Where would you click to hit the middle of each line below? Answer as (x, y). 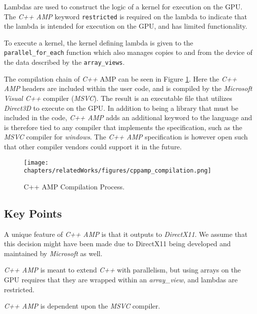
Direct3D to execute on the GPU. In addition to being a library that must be (121, 108)
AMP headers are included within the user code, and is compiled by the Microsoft (128, 88)
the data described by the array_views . (64, 62)
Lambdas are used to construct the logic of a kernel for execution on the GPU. (123, 6)
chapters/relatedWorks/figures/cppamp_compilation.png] (118, 171)
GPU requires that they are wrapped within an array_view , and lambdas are (121, 279)
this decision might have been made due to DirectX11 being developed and (117, 244)
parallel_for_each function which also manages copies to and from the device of (128, 52)
